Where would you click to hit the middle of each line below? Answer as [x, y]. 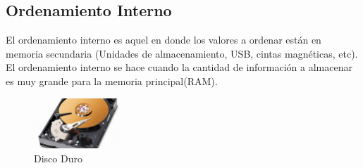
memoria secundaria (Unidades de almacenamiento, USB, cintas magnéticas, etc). [182, 53]
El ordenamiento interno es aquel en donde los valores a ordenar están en [164, 40]
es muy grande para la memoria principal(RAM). [112, 80]
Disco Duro [58, 158]
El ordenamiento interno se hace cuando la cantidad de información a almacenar [179, 67]
